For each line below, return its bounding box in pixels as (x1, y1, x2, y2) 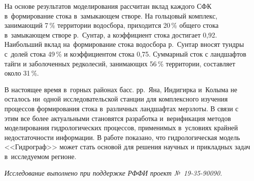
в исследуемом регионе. (4, 151, 76, 161)
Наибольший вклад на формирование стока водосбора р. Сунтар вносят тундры (4, 39, 244, 49)
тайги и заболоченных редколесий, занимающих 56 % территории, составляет (4, 58, 235, 68)
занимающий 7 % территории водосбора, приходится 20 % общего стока (4, 20, 219, 30)
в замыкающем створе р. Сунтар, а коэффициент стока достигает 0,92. (4, 29, 217, 40)
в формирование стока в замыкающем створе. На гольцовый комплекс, (4, 10, 218, 20)
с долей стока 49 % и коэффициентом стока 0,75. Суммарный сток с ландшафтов (4, 48, 247, 59)
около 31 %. (4, 68, 39, 78)
